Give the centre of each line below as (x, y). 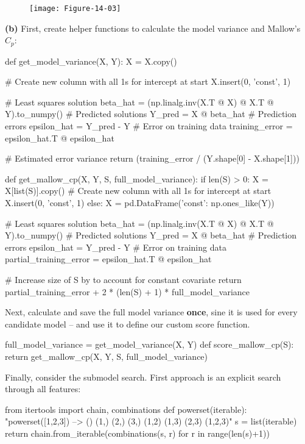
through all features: (43, 389)
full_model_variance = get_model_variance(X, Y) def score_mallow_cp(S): (149, 344)
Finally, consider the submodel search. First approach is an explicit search (143, 377)
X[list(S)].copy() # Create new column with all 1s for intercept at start (138, 191)
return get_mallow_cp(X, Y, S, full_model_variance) (107, 356)
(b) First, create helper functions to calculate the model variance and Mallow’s (153, 28)
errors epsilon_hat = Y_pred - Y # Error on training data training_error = (149, 126)
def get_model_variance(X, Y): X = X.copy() (91, 61)
